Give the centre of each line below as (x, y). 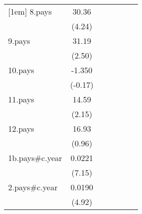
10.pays (21, 70)
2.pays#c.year (33, 187)
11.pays (21, 99)
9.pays (19, 41)
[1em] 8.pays (30, 11)
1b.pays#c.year (35, 158)
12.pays (21, 128)
